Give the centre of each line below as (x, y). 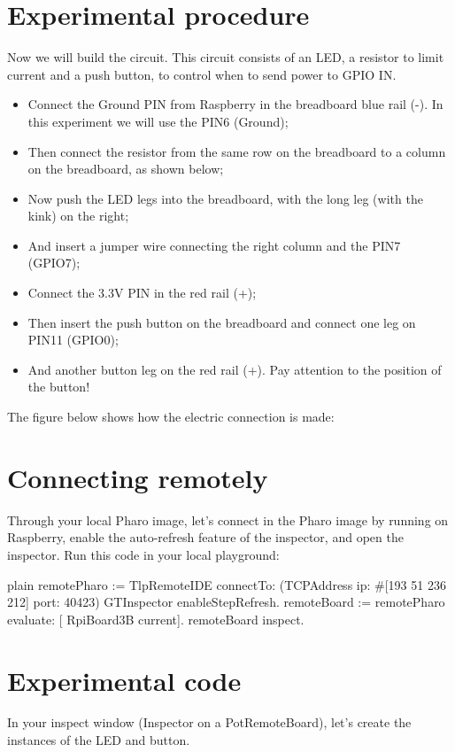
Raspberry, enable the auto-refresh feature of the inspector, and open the (205, 537)
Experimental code (124, 680)
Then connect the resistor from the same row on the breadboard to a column (237, 151)
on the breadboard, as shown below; (126, 169)
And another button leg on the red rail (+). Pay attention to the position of (235, 369)
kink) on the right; (78, 216)
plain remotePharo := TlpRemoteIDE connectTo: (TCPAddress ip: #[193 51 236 (227, 584)
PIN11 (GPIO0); (73, 340)
